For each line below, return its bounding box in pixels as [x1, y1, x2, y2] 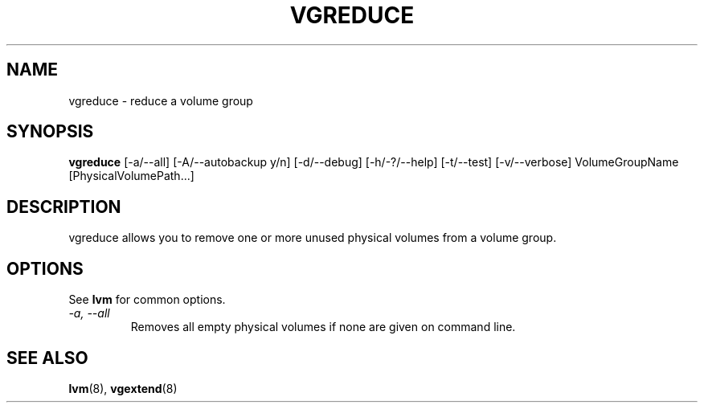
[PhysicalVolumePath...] [68, 169, 194, 183]
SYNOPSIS [6, 121, 94, 142]
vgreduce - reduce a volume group [68, 93, 253, 108]
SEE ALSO [6, 347, 88, 368]
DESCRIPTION [6, 196, 121, 217]
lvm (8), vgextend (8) [68, 381, 178, 395]
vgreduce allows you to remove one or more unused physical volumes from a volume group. [68, 231, 557, 245]
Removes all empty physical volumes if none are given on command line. [130, 320, 516, 334]
